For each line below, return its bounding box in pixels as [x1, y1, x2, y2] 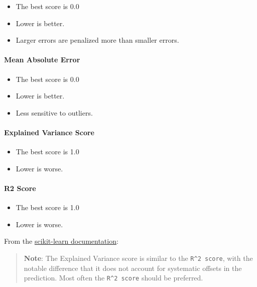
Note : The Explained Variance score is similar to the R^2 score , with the [24, 252, 253, 263]
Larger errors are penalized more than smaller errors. [16, 35, 179, 45]
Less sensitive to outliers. [16, 107, 93, 118]
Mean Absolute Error [4, 54, 80, 65]
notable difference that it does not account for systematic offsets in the [24, 262, 242, 273]
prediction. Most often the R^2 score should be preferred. [24, 272, 203, 283]
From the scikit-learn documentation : [4, 236, 118, 246]
